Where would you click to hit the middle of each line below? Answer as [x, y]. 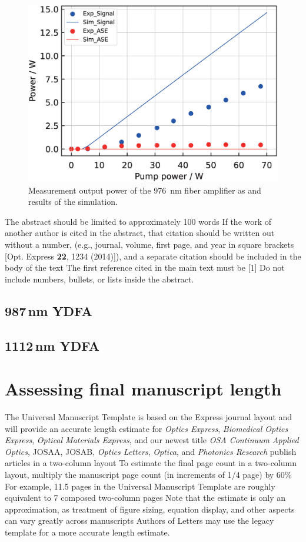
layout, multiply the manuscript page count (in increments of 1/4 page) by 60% [148, 475]
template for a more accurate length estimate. [87, 532]
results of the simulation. [73, 202]
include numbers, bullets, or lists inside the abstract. [99, 279]
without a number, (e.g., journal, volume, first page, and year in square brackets [149, 244]
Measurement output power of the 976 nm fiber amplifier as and [145, 190]
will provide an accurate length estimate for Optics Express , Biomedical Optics [147, 428]
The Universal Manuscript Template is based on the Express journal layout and [149, 417]
